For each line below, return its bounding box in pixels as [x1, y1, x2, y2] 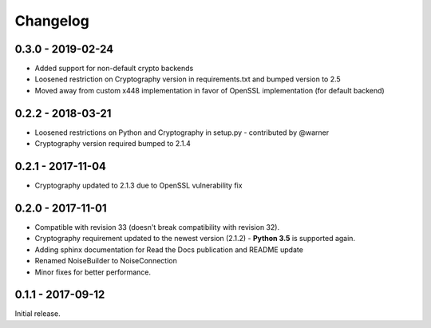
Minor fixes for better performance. [34, 267, 152, 277]
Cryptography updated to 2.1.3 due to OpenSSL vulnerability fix [34, 180, 243, 191]
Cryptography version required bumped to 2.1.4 [34, 139, 191, 148]
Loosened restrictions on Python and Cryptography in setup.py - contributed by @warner [34, 128, 330, 137]
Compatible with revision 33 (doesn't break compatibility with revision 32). [34, 222, 279, 231]
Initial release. [14, 309, 61, 318]
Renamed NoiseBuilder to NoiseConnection [34, 256, 177, 266]
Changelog [14, 12, 89, 30]
